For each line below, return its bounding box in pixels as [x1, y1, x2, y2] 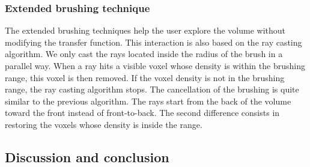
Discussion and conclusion [5, 147, 169, 166]
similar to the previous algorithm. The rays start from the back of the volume [5, 94, 291, 107]
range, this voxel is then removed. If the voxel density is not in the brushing [5, 71, 285, 83]
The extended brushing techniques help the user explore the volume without [5, 24, 286, 37]
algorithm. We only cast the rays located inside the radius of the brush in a [5, 47, 283, 60]
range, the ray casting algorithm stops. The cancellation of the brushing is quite [5, 83, 299, 96]
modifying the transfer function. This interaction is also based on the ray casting [5, 35, 302, 48]
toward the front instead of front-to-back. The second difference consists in [5, 106, 280, 119]
